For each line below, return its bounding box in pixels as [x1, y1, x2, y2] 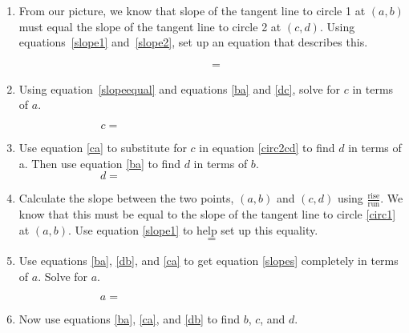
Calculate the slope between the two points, [18, 190, 234, 207]
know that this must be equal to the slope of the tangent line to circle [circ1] [18, 206, 396, 223]
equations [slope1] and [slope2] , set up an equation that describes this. [18, 34, 368, 50]
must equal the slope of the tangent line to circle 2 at [18, 18, 281, 34]
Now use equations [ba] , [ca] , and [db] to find [18, 311, 240, 327]
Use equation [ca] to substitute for [18, 139, 187, 155]
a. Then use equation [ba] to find [18, 154, 180, 171]
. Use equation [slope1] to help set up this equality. [68, 221, 318, 238]
